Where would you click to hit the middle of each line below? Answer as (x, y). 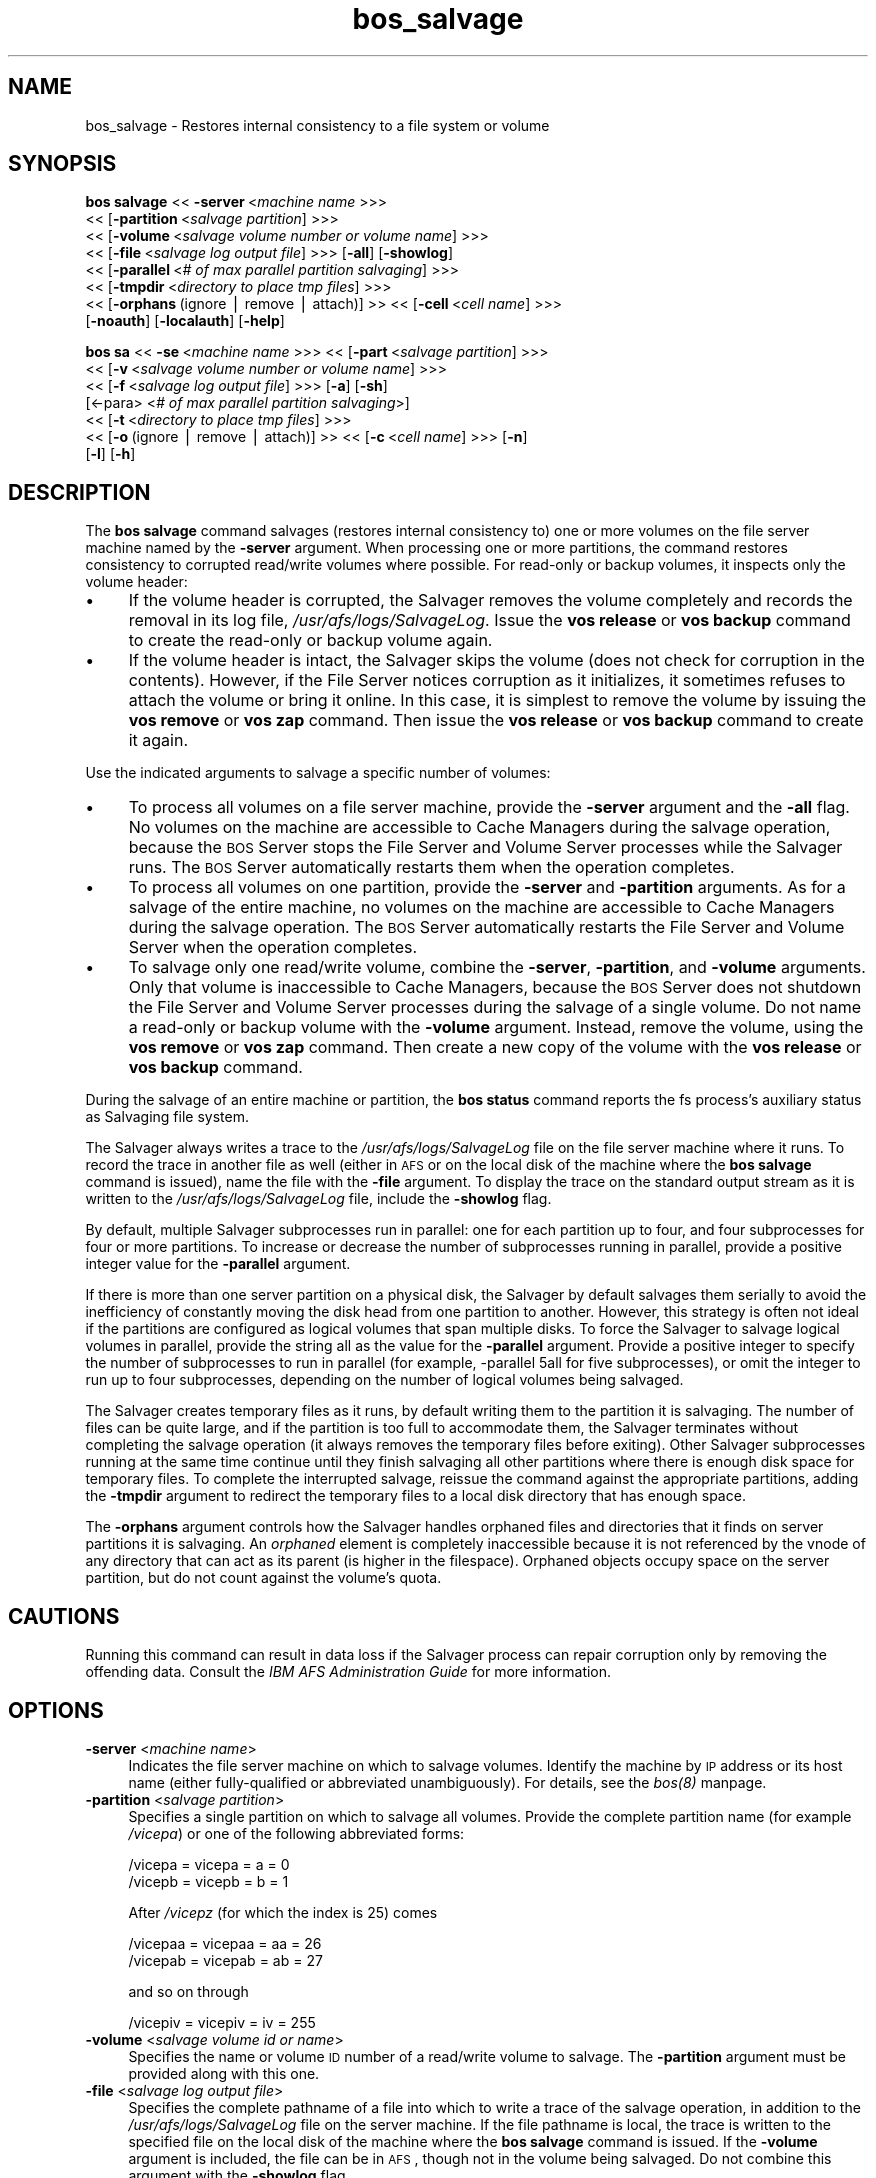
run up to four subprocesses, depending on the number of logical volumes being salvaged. (384, 1380)
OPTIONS (56, 1710)
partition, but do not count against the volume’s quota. (263, 1578)
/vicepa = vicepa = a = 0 (209, 1864)
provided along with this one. (224, 2073)
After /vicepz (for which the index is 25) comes (283, 1912)
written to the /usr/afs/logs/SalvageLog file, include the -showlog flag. (318, 1199)
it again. (158, 740)
